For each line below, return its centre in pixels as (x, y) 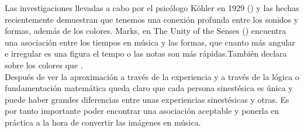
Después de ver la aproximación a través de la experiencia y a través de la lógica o (152, 76)
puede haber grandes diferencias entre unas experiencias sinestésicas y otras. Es (147, 99)
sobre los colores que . (44, 65)
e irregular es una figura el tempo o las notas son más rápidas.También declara (146, 53)
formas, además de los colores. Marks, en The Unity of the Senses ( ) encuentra (146, 31)
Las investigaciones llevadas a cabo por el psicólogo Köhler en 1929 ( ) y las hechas (152, 8)
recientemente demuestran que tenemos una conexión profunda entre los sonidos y (152, 19)
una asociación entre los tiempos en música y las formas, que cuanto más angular (150, 42)
